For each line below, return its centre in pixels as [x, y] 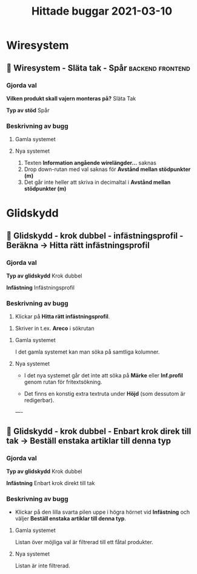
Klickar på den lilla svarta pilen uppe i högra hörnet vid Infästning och [102, 512]
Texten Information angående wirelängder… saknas [90, 163]
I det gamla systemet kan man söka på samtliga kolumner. [87, 352]
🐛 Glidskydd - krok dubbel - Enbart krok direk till [99, 431]
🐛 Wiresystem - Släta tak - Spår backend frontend [98, 68]
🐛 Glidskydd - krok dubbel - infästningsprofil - [95, 236]
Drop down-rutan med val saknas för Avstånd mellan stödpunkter [107, 169]
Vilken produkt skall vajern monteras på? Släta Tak [71, 98]
